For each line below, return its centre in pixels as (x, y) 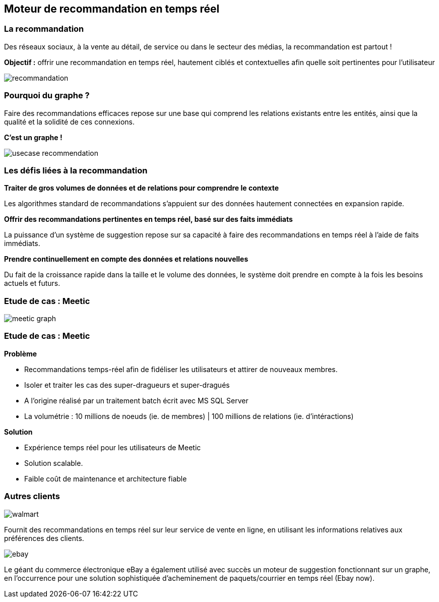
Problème (21, 353)
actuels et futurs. (32, 283)
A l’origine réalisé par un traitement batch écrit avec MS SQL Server (136, 400)
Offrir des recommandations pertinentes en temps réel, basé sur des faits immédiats (148, 219)
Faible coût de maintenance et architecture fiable (106, 478)
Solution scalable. (54, 463)
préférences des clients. (44, 538)
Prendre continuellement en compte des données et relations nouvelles (126, 259)
